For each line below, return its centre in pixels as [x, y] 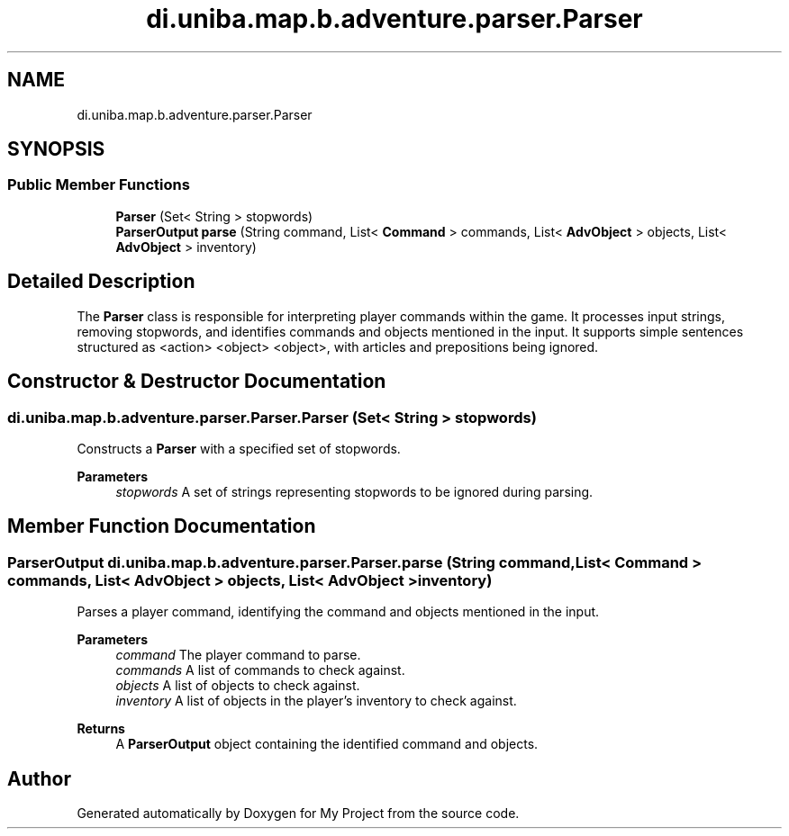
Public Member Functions [99, 185]
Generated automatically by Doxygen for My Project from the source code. [298, 813]
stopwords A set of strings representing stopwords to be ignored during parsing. [354, 491]
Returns [101, 729]
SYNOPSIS [56, 149]
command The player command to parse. [238, 655]
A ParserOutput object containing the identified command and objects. [327, 744]
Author [39, 778]
